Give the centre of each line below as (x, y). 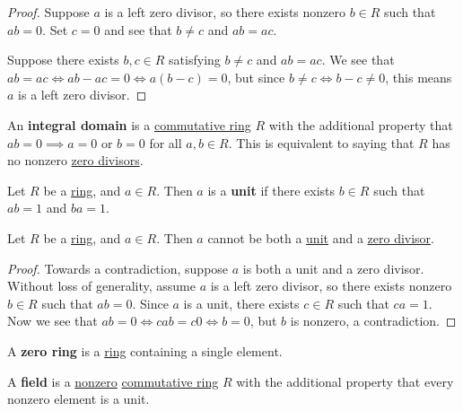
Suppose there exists (63, 60)
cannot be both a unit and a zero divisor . (321, 237)
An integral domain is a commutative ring (129, 124)
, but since (256, 77)
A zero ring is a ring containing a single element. (145, 350)
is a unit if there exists (271, 190)
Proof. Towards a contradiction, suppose (118, 268)
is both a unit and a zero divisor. (333, 268)
